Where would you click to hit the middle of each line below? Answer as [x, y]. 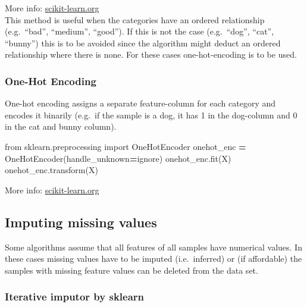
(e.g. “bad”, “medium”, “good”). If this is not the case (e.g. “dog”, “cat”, [140, 31]
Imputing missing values [81, 222]
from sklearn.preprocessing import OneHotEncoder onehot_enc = [126, 146]
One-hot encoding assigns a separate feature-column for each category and [140, 103]
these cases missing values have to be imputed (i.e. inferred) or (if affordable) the [153, 259]
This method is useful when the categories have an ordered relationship [135, 19]
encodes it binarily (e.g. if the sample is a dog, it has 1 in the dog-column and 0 [151, 115]
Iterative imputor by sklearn [75, 297]
